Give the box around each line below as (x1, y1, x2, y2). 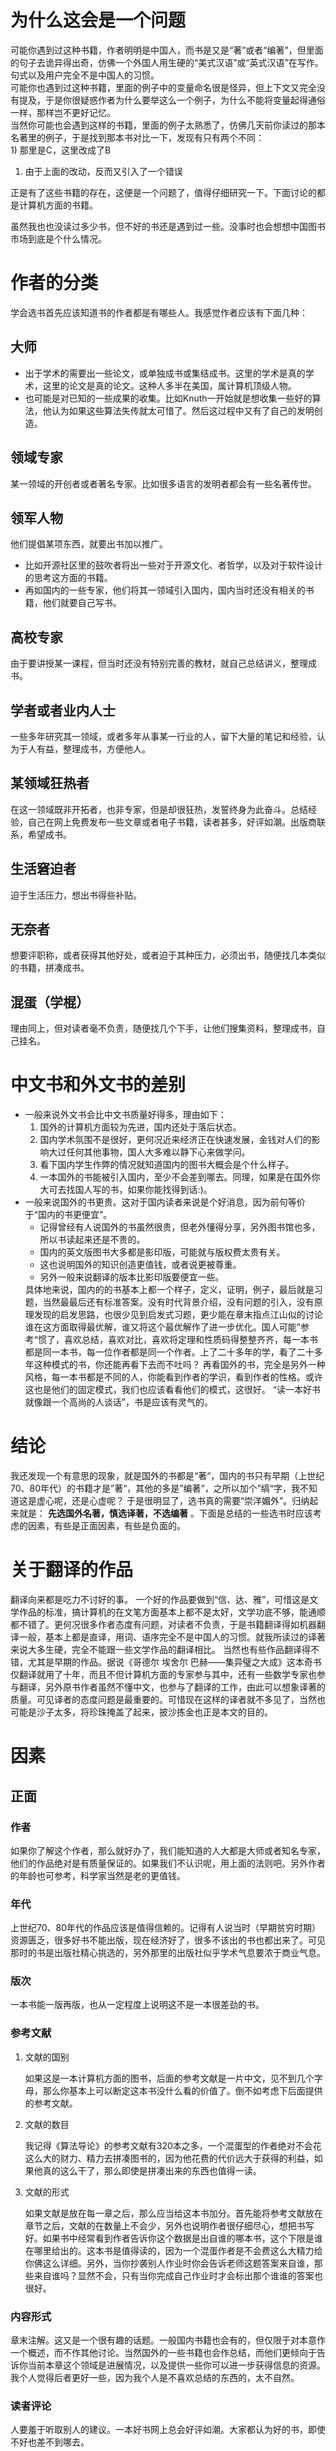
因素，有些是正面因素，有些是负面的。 (27, 1520, 186, 1532)
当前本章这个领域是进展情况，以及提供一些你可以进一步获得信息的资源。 (27, 2359, 326, 2371)
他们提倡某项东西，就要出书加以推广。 (10, 538, 168, 550)
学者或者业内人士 (10, 702, 116, 719)
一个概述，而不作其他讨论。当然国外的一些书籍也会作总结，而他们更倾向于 (10, 2347, 317, 2359)
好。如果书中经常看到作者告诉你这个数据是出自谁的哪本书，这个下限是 (24, 2232, 315, 2244)
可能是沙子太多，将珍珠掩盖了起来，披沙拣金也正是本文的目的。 (10, 1706, 273, 1718)
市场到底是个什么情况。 (10, 232, 107, 245)
